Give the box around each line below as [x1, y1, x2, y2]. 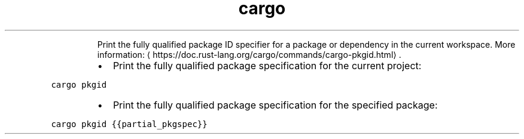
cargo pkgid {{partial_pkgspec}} [51, 119, 208, 129]
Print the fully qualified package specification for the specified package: [112, 98, 438, 111]
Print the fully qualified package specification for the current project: [112, 59, 422, 72]
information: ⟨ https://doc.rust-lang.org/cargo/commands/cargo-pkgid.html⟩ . [97, 49, 401, 60]
